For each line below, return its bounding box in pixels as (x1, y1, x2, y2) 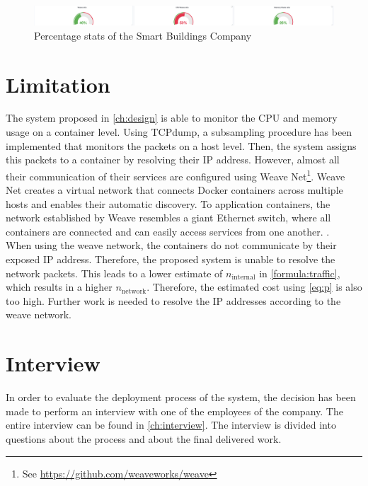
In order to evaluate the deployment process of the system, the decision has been (6, 390, 356, 405)
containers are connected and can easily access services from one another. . (6, 224, 330, 238)
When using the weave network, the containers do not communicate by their (6, 238, 337, 253)
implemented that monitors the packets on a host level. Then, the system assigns (6, 138, 357, 153)
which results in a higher (6, 279, 113, 294)
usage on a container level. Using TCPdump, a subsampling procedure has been (6, 125, 352, 139)
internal (231, 274, 255, 282)
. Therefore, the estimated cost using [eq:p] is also (146, 279, 362, 294)
